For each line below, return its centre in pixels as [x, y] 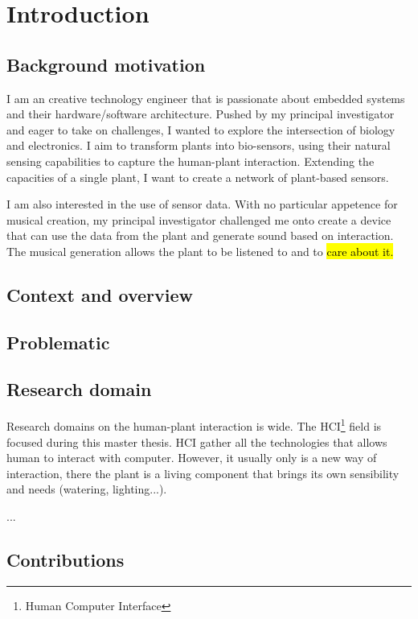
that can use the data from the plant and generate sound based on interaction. [200, 235]
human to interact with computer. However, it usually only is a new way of [192, 458]
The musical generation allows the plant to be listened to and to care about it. [200, 251]
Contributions [66, 559]
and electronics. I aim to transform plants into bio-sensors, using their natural [199, 145]
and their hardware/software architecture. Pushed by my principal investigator [201, 114]
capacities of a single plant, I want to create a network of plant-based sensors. [198, 177]
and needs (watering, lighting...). [87, 489]
